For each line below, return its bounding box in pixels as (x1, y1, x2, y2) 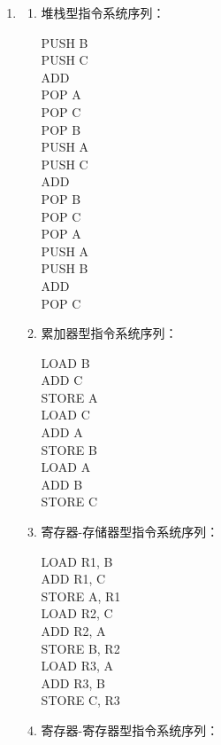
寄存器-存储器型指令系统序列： (41, 522, 219, 541)
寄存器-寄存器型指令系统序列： (41, 720, 219, 739)
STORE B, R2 (41, 639, 120, 657)
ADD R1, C (41, 569, 106, 588)
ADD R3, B (41, 673, 105, 692)
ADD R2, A (41, 622, 106, 639)
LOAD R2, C (41, 604, 113, 623)
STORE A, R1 (41, 586, 121, 605)
